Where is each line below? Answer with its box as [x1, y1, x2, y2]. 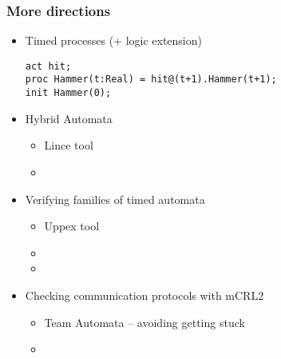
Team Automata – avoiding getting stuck [44, 313, 245, 330]
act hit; [25, 60, 72, 72]
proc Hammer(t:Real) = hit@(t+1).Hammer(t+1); [25, 74, 277, 86]
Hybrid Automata [25, 110, 113, 126]
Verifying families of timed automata [25, 190, 205, 207]
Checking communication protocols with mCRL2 [25, 286, 264, 303]
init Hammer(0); [25, 87, 112, 99]
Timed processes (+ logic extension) [25, 32, 202, 49]
